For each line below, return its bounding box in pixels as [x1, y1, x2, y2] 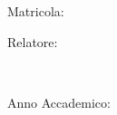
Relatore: [7, 32, 58, 51]
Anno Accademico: [7, 92, 111, 111]
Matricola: [7, 2, 64, 20]
